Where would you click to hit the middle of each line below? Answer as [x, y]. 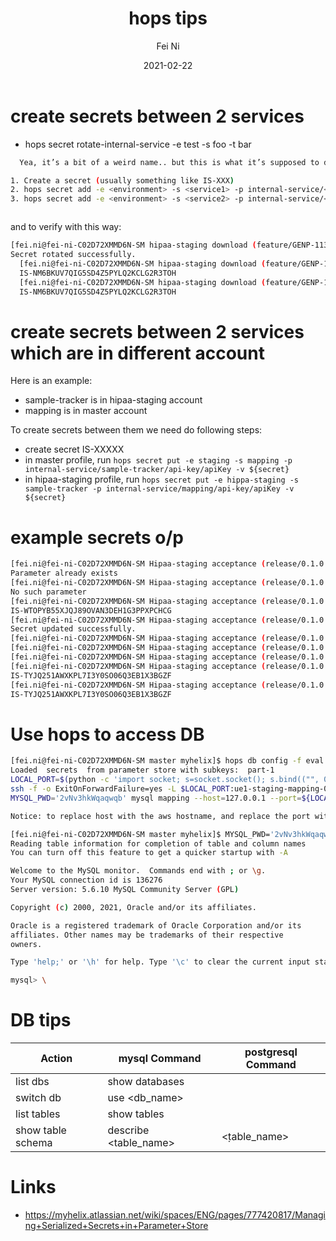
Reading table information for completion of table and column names [158, 843]
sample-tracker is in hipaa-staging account [113, 400]
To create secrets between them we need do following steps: [136, 430]
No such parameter [48, 592]
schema [34, 1143]
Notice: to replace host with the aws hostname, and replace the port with [171, 816]
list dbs [32, 1082]
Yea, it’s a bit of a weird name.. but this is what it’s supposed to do [176, 162]
